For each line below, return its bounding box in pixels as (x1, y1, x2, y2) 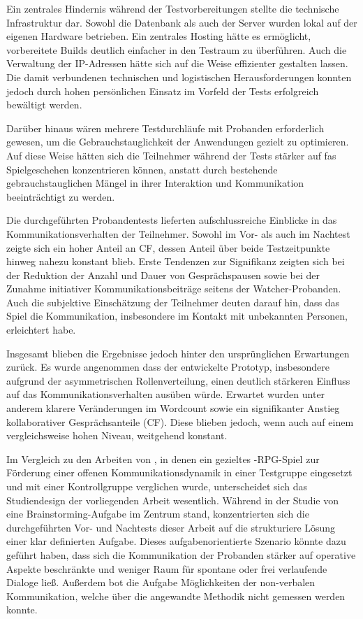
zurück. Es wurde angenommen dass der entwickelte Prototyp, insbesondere (6, 360, 329, 374)
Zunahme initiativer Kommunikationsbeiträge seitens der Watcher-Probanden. (6, 281, 341, 296)
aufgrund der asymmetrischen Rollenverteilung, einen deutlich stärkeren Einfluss (6, 373, 350, 387)
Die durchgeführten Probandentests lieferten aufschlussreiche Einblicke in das (6, 213, 337, 227)
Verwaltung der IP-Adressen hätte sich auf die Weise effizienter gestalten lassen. (6, 56, 348, 71)
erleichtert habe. (6, 322, 76, 337)
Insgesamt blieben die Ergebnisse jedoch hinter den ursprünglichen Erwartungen (6, 346, 350, 360)
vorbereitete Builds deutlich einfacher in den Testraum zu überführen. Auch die (6, 42, 347, 57)
